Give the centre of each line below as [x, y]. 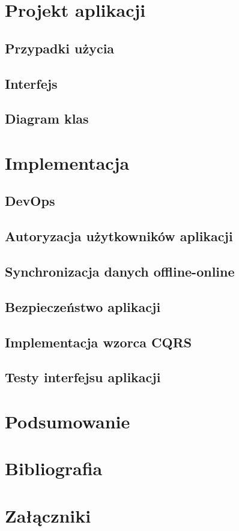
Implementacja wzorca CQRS [98, 342]
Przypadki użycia [60, 48]
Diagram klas [47, 118]
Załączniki [48, 515]
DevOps [30, 201]
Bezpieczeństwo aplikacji [83, 306]
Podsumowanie [68, 421]
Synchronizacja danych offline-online [120, 271]
